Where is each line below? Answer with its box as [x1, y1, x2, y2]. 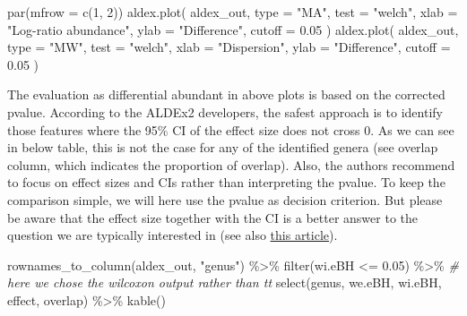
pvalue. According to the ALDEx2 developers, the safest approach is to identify [7, 102, 443, 121]
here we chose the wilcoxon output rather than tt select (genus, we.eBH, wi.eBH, [7, 273, 442, 292]
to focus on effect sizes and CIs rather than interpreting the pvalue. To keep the [7, 173, 445, 192]
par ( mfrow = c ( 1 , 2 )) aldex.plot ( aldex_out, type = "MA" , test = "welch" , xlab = [7, 3, 458, 21]
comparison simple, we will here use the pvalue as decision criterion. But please [7, 190, 443, 209]
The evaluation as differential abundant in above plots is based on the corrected [7, 85, 445, 104]
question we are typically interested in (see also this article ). [7, 226, 338, 244]
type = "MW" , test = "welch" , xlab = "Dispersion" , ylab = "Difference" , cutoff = [7, 38, 451, 56]
